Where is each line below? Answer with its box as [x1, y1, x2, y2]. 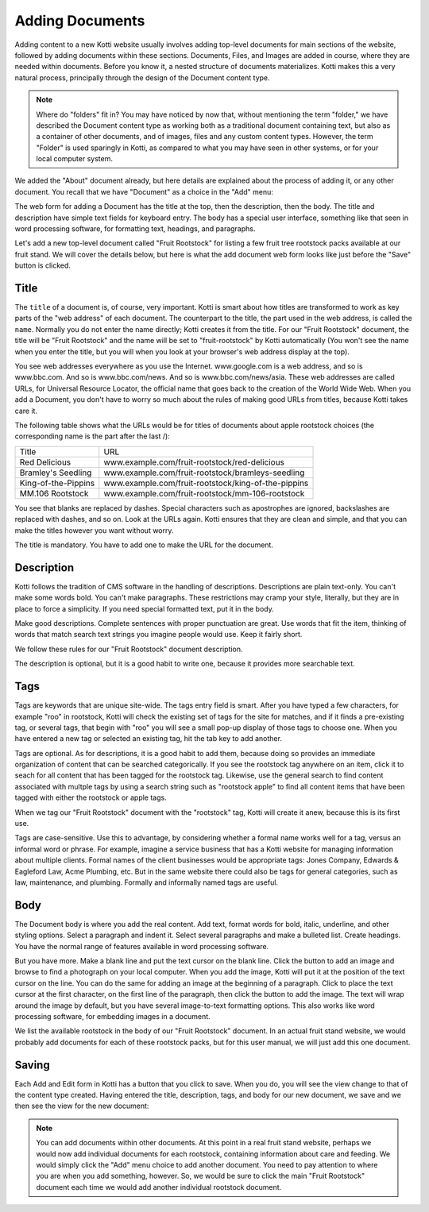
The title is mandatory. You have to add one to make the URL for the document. [14, 540, 274, 550]
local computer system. [36, 154, 113, 164]
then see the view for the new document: [14, 1101, 149, 1111]
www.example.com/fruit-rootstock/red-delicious [103, 457, 285, 468]
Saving [14, 1058, 51, 1071]
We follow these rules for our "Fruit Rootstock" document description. [14, 644, 243, 654]
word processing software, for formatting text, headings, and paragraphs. [14, 224, 256, 234]
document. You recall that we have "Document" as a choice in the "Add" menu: [14, 187, 274, 196]
